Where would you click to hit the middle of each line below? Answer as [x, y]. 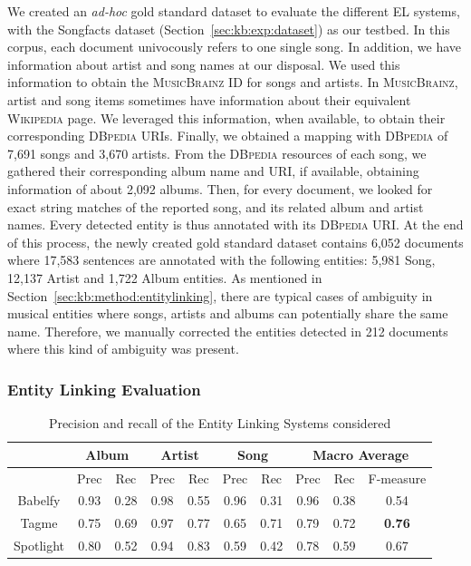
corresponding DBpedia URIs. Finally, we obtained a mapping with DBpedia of [228, 136]
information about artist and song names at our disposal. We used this [204, 64]
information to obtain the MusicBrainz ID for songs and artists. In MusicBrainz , [233, 82]
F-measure [397, 478]
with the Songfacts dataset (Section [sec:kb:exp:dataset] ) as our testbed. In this [229, 29]
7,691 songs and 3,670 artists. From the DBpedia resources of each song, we [217, 153]
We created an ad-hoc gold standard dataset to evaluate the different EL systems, [234, 11]
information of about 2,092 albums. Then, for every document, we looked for [220, 188]
